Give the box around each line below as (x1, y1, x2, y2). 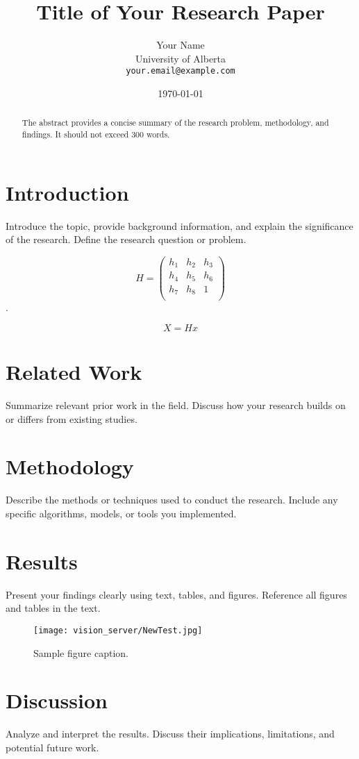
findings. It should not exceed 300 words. (22, 128, 170, 140)
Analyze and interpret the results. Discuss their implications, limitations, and (6, 726, 335, 741)
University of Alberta (135, 51, 226, 65)
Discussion (6, 686, 108, 715)
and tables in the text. (6, 601, 101, 615)
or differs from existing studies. (6, 411, 137, 426)
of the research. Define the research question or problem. (6, 232, 247, 247)
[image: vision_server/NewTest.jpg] (33, 625, 203, 635)
